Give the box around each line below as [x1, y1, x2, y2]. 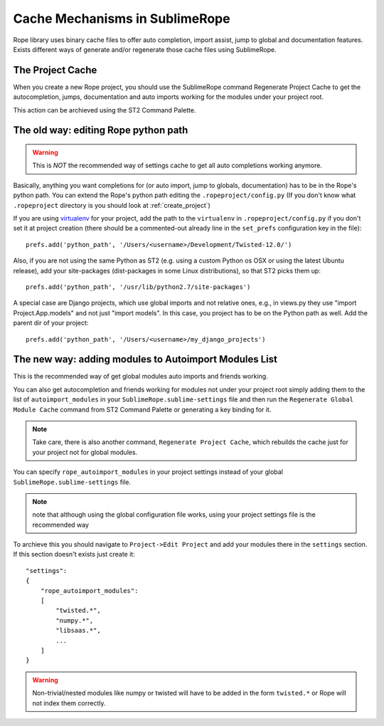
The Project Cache [13, 64, 97, 76]
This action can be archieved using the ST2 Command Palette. [13, 105, 196, 114]
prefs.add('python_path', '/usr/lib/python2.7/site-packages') [26, 283, 251, 291]
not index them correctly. [32, 698, 106, 707]
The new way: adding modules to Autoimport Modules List [13, 353, 277, 366]
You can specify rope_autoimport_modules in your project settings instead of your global [13, 468, 284, 476]
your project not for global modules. [32, 448, 138, 456]
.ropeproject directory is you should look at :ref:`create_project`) [13, 201, 211, 209]
